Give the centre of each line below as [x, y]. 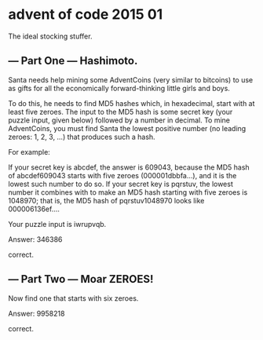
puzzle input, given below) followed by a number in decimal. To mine [119, 120]
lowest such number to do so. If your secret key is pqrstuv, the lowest [121, 184]
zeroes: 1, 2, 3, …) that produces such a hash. [82, 137]
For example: [29, 152]
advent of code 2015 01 [86, 15]
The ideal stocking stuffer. [50, 36]
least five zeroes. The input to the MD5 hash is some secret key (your [121, 112]
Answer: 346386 [35, 239]
